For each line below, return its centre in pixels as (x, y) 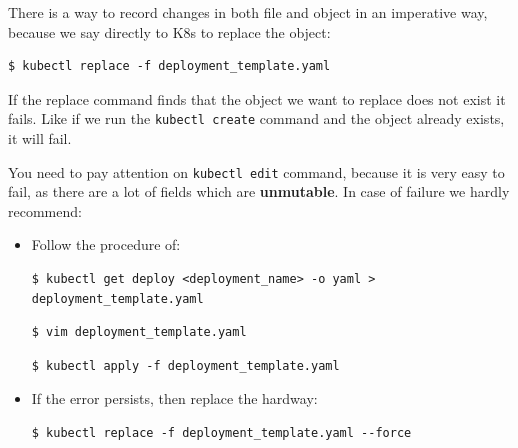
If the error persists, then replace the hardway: (174, 398)
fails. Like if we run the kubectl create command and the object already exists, (256, 118)
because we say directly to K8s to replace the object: (169, 31)
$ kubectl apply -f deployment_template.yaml (185, 365)
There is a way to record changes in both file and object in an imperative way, (248, 12)
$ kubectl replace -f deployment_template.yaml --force (221, 433)
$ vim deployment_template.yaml (139, 332)
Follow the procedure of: (106, 244)
